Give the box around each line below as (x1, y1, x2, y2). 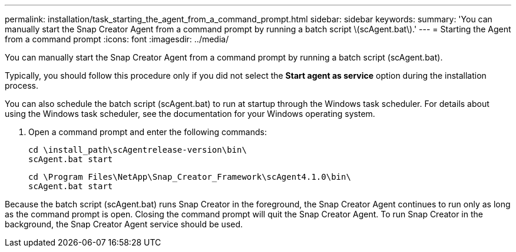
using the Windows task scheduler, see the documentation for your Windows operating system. (5, 109, 375, 119)
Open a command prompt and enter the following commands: (28, 127, 267, 137)
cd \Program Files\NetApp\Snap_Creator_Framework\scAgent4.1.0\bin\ (28, 172, 351, 182)
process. (5, 80, 38, 90)
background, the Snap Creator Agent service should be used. (5, 219, 243, 229)
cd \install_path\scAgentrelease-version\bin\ (28, 145, 247, 154)
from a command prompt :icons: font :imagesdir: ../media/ (5, 34, 229, 44)
